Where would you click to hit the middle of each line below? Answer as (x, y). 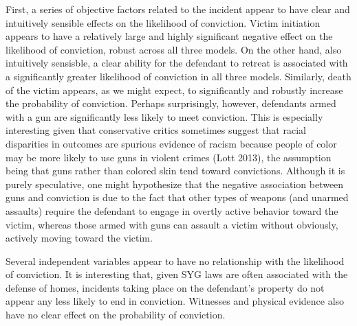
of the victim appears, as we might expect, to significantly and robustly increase (174, 90)
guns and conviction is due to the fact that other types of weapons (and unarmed (177, 197)
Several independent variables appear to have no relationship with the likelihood (175, 260)
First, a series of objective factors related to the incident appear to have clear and (178, 9)
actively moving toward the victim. (79, 238)
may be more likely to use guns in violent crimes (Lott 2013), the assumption (169, 157)
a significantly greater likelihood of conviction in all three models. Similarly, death (178, 76)
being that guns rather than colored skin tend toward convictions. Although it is (175, 171)
